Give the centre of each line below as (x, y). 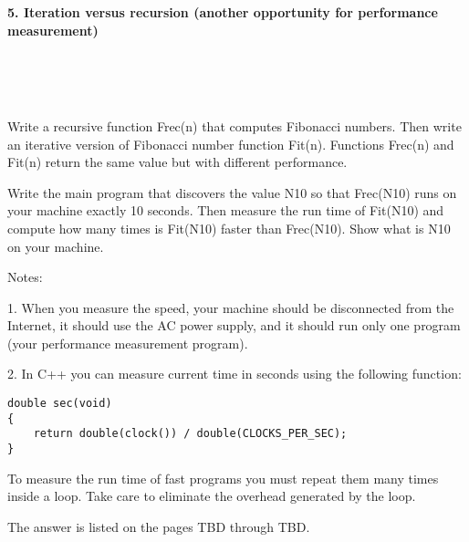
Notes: (25, 277)
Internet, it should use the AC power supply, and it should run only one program (234, 325)
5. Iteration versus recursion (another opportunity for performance (223, 11)
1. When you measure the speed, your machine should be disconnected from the (231, 307)
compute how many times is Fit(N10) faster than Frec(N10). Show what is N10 (229, 228)
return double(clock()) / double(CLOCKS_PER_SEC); (190, 434)
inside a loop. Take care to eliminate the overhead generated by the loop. (212, 496)
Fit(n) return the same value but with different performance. (177, 162)
